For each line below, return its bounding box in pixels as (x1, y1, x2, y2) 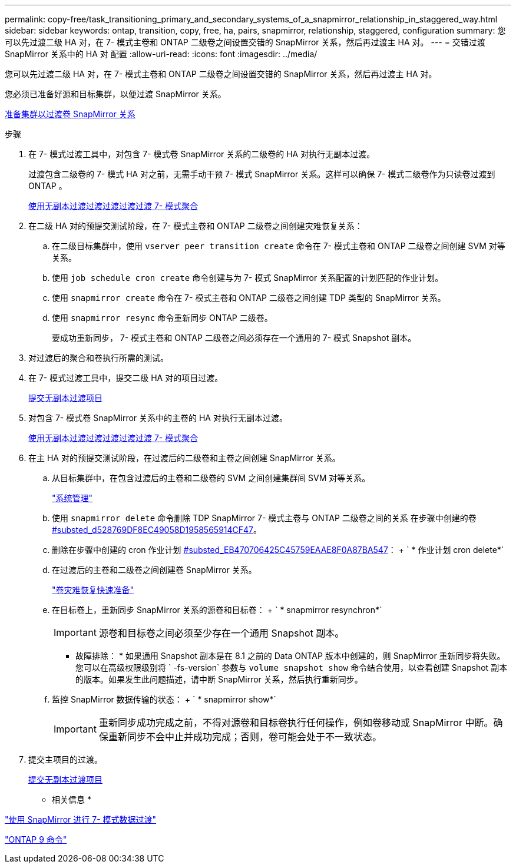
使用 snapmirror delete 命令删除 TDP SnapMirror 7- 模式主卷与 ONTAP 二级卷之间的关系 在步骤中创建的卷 (52, 513, 477, 523)
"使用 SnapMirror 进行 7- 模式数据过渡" (5, 814, 157, 824)
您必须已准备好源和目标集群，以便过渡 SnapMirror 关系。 (5, 89, 226, 99)
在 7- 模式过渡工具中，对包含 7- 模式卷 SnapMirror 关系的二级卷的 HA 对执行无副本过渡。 (28, 149, 375, 159)
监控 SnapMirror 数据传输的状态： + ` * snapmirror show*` (52, 694, 277, 704)
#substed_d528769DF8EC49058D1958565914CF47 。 (52, 525, 262, 535)
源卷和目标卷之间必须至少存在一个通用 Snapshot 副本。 (98, 627, 345, 639)
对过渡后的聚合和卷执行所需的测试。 (28, 353, 168, 363)
